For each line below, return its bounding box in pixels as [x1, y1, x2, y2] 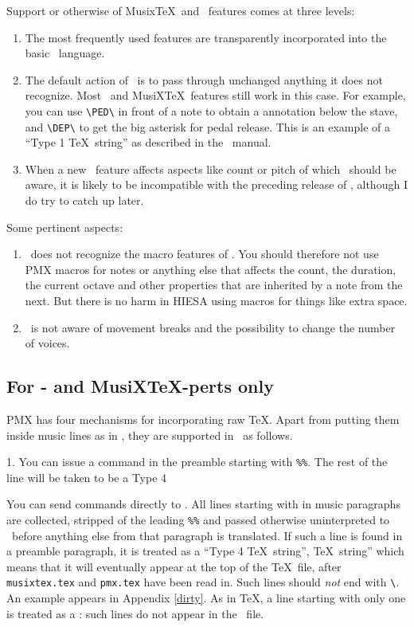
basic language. [25, 45, 105, 61]
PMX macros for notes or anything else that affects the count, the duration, [25, 261, 396, 277]
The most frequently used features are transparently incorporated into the [25, 29, 387, 45]
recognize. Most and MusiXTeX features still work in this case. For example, [25, 87, 406, 104]
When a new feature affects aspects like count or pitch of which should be [25, 160, 396, 177]
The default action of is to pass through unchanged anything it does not [25, 71, 383, 88]
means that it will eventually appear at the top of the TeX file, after [6, 558, 342, 574]
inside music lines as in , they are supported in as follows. [6, 426, 293, 443]
